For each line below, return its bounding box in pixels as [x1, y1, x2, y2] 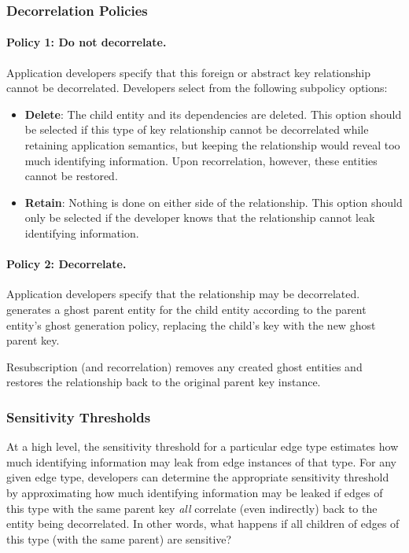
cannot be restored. [24, 168, 118, 184]
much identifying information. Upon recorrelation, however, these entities [24, 152, 378, 168]
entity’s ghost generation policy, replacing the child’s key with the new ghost [6, 316, 376, 333]
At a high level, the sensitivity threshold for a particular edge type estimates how [6, 438, 399, 455]
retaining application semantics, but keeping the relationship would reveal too [24, 137, 400, 153]
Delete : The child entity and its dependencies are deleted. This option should [24, 105, 402, 122]
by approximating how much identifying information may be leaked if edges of [6, 484, 383, 500]
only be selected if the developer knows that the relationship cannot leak [24, 209, 375, 226]
